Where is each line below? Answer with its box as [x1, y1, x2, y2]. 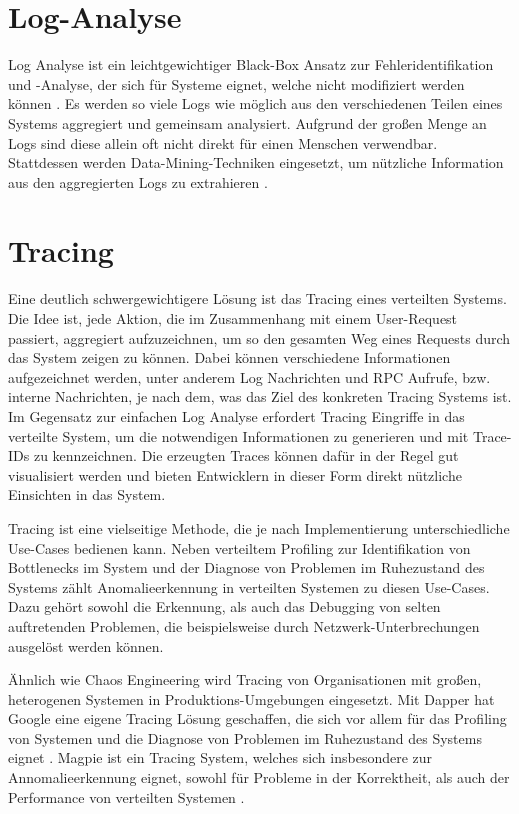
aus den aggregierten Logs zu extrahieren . [8, 171, 268, 192]
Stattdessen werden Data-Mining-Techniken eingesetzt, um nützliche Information [8, 152, 504, 173]
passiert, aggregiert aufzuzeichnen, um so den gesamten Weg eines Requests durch [8, 327, 511, 348]
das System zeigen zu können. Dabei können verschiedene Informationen [8, 347, 451, 368]
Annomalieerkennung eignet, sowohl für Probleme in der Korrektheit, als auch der [8, 767, 510, 788]
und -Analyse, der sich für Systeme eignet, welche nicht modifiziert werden [8, 73, 465, 94]
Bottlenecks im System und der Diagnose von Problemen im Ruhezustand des [8, 557, 485, 578]
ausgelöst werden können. [8, 635, 164, 656]
